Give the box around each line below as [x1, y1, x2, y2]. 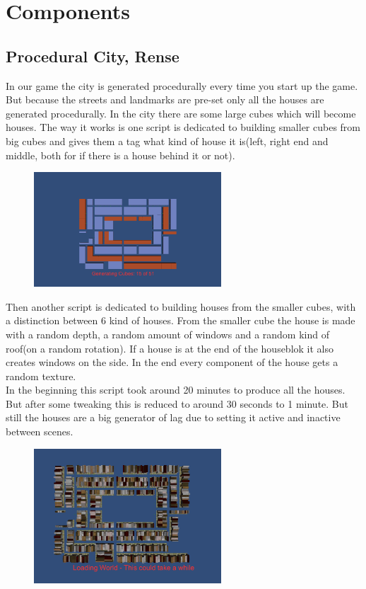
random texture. [6, 368, 76, 383]
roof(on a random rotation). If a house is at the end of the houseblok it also [6, 341, 334, 355]
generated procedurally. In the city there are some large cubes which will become [6, 105, 356, 120]
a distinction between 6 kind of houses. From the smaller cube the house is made [6, 313, 355, 328]
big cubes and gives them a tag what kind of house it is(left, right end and [6, 133, 329, 148]
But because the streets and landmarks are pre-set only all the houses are [6, 92, 324, 107]
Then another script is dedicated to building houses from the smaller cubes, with [6, 299, 356, 314]
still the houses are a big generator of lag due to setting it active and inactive [6, 410, 341, 425]
